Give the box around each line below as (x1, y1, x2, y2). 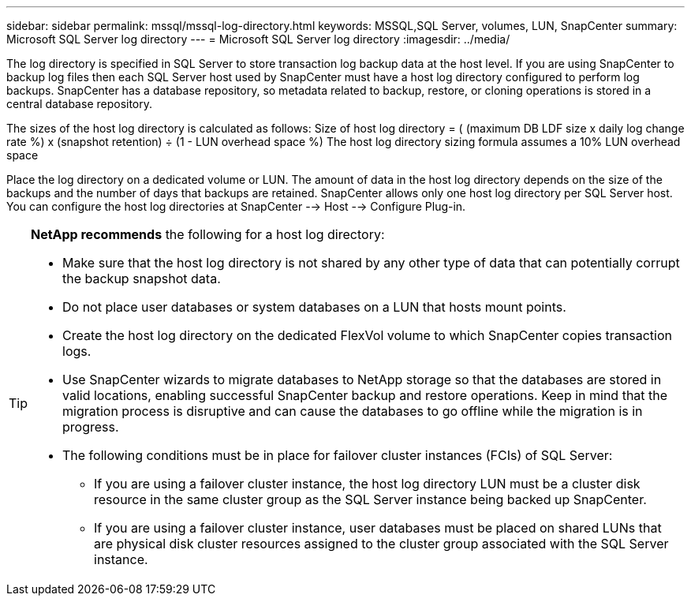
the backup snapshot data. (62, 271, 221, 286)
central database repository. (6, 97, 153, 110)
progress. (62, 419, 119, 435)
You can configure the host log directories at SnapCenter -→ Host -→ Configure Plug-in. (6, 200, 466, 213)
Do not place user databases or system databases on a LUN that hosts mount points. (62, 299, 566, 315)
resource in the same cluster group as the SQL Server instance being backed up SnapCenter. (94, 492, 647, 507)
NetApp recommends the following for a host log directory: (31, 226, 385, 242)
